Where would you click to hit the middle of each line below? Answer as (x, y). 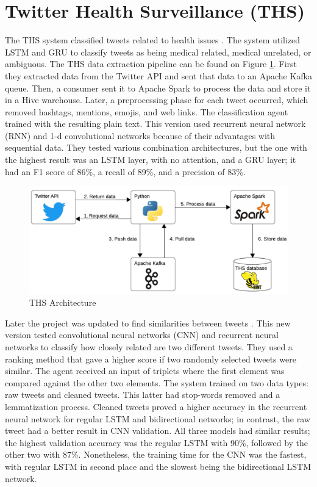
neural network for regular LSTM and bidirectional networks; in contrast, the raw (158, 418)
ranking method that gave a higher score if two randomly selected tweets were (151, 359)
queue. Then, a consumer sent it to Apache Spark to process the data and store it (158, 88)
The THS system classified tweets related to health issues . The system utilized (153, 40)
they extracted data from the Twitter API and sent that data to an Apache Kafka (158, 75)
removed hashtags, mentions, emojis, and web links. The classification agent (147, 111)
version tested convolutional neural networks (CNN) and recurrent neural (142, 335)
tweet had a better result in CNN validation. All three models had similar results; (158, 431)
